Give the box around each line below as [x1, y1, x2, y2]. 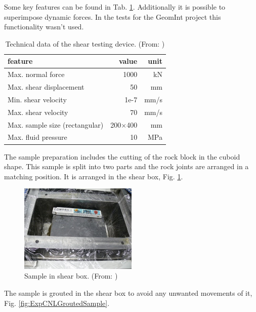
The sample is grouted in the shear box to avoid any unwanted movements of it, [4, 287, 252, 298]
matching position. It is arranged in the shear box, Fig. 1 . [4, 171, 183, 181]
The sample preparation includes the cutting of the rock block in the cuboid [4, 151, 240, 162]
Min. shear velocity [8, 94, 67, 104]
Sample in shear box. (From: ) [24, 270, 118, 281]
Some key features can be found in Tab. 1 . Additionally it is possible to [4, 2, 226, 12]
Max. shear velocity [8, 106, 68, 117]
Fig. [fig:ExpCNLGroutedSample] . [4, 297, 110, 308]
